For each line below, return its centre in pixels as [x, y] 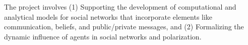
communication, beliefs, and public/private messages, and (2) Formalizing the [124, 27]
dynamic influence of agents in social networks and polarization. [103, 36]
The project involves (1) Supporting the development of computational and [120, 7]
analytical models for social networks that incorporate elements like [108, 16]
